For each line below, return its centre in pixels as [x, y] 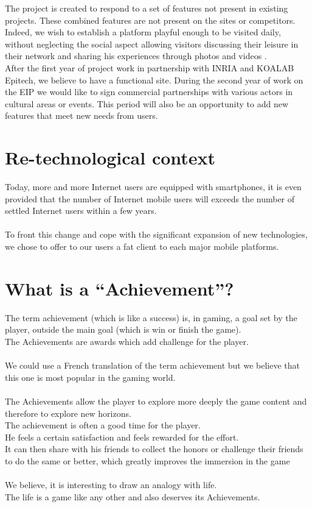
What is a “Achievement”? [120, 288]
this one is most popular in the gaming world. [90, 377]
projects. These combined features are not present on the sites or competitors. [150, 20]
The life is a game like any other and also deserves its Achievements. [133, 496]
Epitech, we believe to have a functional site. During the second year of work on [154, 80]
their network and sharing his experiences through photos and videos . [136, 56]
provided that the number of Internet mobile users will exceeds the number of [150, 198]
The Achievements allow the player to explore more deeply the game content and [156, 401]
